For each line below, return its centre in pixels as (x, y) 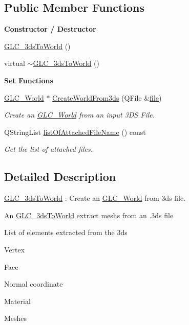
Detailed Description (60, 177)
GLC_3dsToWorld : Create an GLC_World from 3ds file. (95, 198)
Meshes (16, 318)
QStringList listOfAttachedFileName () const (75, 132)
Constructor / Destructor (50, 29)
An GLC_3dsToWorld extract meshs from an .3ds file (89, 215)
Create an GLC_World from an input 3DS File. (80, 115)
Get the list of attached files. (48, 149)
